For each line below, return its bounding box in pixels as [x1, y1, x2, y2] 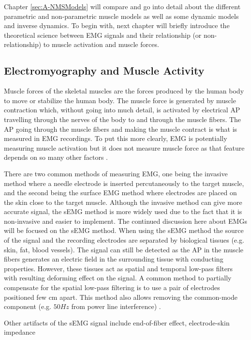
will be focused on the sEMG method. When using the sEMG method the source [4, 225, 244, 235]
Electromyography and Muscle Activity [4, 63, 205, 78]
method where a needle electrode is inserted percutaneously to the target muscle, [4, 178, 244, 188]
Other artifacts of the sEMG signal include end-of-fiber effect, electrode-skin [4, 317, 230, 327]
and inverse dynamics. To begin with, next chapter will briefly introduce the [4, 20, 230, 31]
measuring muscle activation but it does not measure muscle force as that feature [4, 142, 245, 153]
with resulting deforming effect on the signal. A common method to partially [4, 273, 232, 283]
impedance [4, 327, 35, 337]
